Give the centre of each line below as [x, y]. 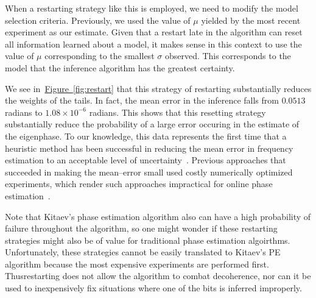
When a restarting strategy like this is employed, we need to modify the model [152, 8]
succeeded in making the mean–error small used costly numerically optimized [149, 172]
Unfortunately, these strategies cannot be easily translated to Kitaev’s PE [143, 252]
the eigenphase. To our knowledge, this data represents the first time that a [146, 136]
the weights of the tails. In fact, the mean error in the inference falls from [142, 100]
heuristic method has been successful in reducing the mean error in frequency [149, 148]
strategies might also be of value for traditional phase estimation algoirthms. [148, 240]
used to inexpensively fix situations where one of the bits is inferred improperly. [153, 288]
